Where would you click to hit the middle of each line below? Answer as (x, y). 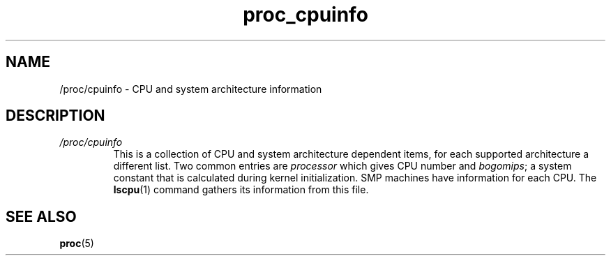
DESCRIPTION (55, 116)
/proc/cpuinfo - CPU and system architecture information (191, 89)
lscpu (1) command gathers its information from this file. (241, 190)
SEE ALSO (41, 216)
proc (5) (77, 244)
